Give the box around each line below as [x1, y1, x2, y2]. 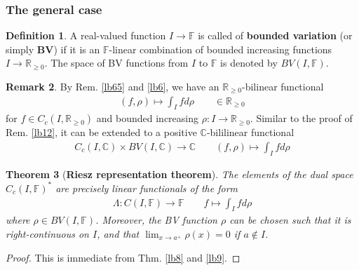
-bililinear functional [206, 125, 294, 140]
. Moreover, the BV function [95, 212, 217, 227]
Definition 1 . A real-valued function [6, 28, 166, 43]
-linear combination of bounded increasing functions [109, 41, 332, 56]
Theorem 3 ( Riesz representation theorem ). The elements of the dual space [6, 166, 353, 181]
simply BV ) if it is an [6, 41, 100, 56]
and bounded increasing [96, 111, 198, 126]
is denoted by [220, 55, 278, 70]
